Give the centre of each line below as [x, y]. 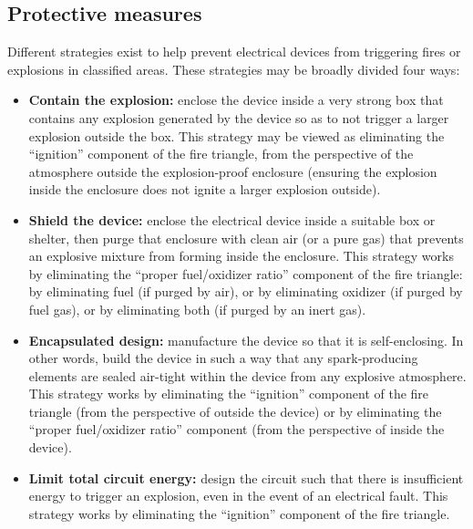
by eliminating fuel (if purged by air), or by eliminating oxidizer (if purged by [246, 291]
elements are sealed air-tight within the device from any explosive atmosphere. [247, 375]
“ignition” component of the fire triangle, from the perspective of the [221, 154]
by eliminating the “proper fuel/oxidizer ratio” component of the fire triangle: [246, 273]
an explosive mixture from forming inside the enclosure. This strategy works [241, 256]
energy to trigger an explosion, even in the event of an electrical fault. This [238, 496]
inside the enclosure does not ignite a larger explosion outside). [205, 189]
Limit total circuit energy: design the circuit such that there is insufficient [246, 477]
